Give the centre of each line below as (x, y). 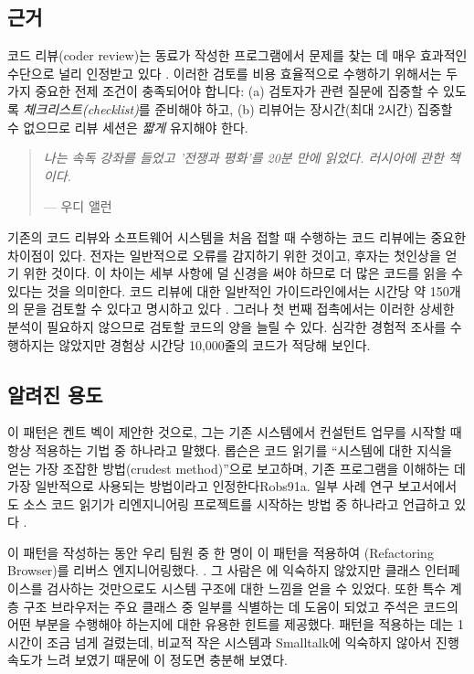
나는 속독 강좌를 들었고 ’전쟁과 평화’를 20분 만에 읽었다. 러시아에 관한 (243, 158)
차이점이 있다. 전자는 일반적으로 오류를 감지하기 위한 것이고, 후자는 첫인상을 (224, 255)
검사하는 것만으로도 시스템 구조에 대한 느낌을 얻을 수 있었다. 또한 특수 (247, 588)
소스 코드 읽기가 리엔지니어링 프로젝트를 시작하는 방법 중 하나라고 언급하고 (237, 503)
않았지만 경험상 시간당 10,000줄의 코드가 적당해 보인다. (215, 344)
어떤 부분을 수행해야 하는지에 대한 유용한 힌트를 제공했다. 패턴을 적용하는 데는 (231, 624)
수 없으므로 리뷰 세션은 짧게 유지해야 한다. (128, 127)
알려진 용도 (55, 394)
